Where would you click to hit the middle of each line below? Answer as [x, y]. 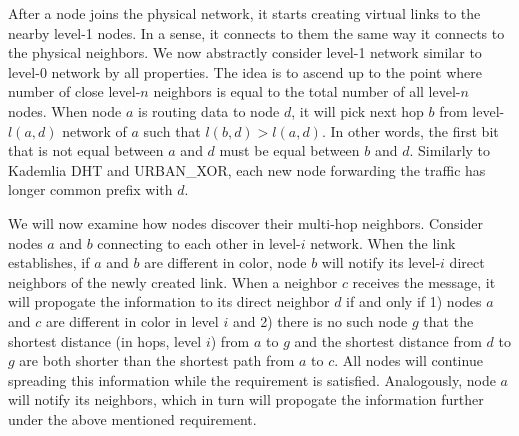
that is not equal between [86, 150]
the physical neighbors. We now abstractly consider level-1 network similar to [245, 52]
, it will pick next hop [357, 110]
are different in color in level [132, 320]
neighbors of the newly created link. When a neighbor [173, 281]
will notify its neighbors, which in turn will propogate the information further [246, 399]
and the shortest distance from [388, 340]
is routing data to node [208, 110]
